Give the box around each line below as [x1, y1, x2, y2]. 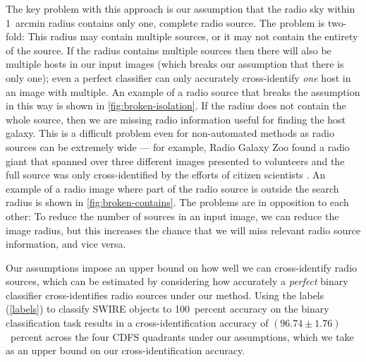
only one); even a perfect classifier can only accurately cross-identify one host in [6, 70, 351, 85]
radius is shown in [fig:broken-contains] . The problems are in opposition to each [6, 195, 349, 210]
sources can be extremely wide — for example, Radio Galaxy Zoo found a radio [6, 139, 350, 154]
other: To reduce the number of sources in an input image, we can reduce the [6, 208, 339, 223]
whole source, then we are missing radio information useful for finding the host [6, 111, 346, 126]
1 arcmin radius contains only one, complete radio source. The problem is [6, 15, 325, 30]
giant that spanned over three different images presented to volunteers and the [6, 153, 345, 168]
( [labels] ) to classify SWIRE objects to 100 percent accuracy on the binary [6, 301, 329, 316]
